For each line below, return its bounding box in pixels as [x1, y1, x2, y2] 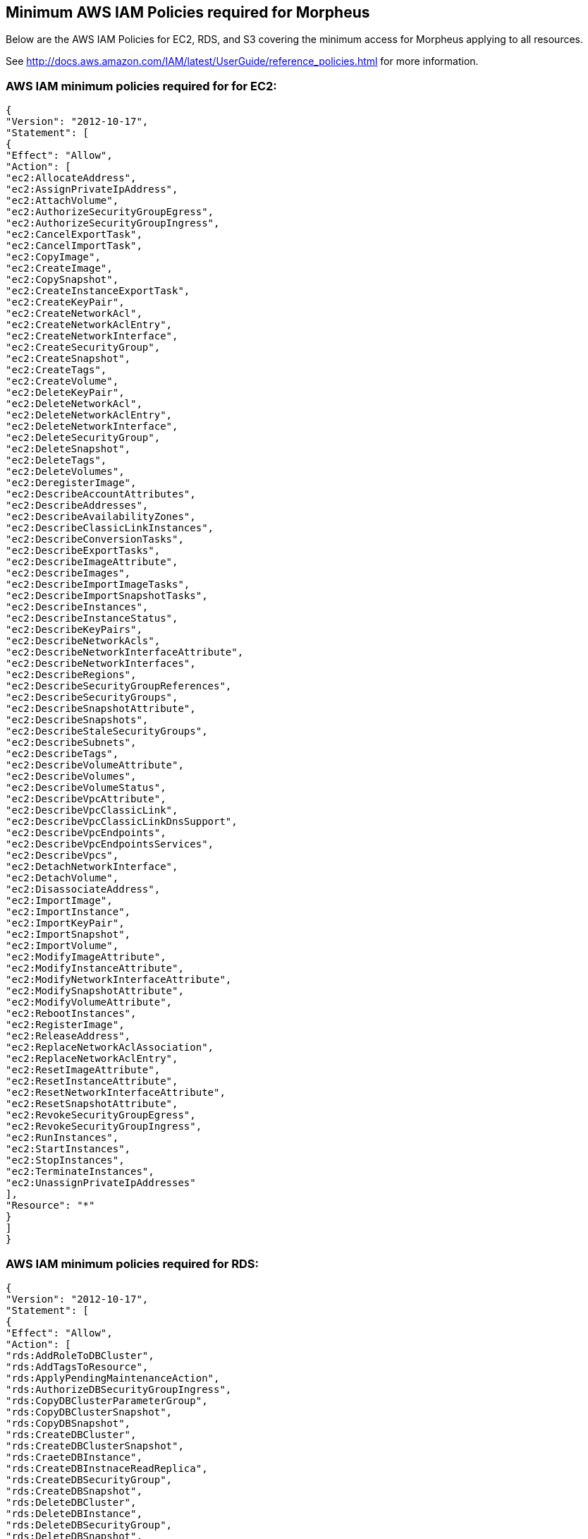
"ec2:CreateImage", [6, 262, 113, 274]
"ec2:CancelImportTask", [6, 240, 142, 252]
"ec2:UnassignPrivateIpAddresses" [6, 1177, 196, 1189]
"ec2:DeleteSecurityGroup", [6, 432, 161, 444]
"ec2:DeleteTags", [6, 454, 107, 466]
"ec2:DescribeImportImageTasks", [6, 579, 190, 591]
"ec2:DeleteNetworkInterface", [6, 421, 178, 433]
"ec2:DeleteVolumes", [6, 466, 125, 478]
